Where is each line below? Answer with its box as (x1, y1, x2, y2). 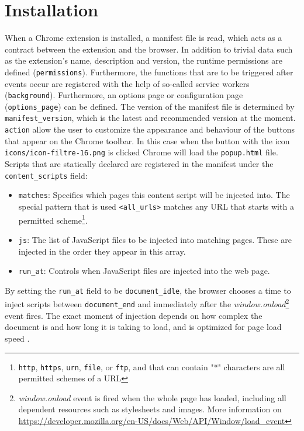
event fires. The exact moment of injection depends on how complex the (5, 309, 262, 321)
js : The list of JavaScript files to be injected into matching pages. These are (18, 233, 292, 245)
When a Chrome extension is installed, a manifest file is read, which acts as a (5, 32, 282, 44)
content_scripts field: (5, 169, 88, 181)
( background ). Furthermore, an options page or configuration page (5, 89, 243, 101)
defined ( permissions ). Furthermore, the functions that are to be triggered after (5, 65, 293, 78)
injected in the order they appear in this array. (18, 245, 186, 257)
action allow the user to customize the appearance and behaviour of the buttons (5, 123, 295, 135)
